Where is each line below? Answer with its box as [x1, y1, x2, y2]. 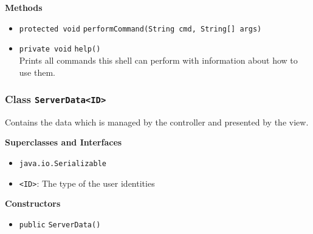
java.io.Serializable [19, 159, 106, 169]
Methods [5, 1, 43, 13]
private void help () [19, 45, 101, 54]
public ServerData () [19, 220, 101, 229]
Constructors [5, 197, 61, 210]
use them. [19, 65, 55, 78]
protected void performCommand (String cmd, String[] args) [19, 24, 262, 33]
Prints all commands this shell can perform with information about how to [19, 53, 298, 66]
